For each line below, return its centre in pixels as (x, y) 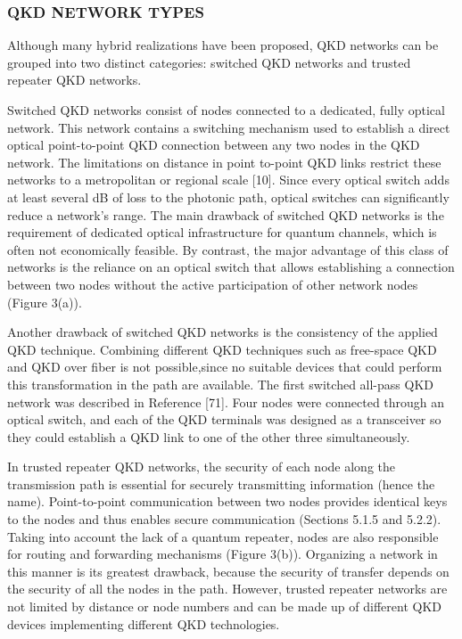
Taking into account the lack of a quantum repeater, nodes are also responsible (223, 536)
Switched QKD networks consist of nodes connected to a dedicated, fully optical (226, 110)
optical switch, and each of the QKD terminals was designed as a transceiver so (224, 419)
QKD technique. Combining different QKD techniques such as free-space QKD (222, 349)
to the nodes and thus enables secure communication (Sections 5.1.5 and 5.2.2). (224, 519)
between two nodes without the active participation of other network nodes (213, 284)
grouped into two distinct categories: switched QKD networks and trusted (209, 62)
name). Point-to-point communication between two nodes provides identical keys (227, 501)
